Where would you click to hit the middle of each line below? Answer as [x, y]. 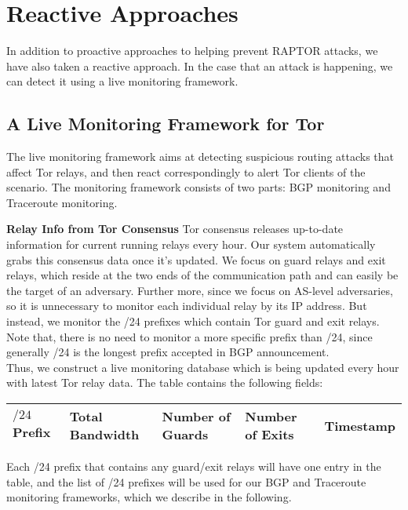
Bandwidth [104, 435]
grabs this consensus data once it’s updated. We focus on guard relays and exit [196, 259]
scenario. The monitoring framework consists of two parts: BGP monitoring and [199, 187]
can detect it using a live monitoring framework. [122, 81]
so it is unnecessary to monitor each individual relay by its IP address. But [187, 306]
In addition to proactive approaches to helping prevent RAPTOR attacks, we [192, 51]
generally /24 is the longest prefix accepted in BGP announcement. [168, 352]
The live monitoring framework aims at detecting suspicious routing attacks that [200, 157]
